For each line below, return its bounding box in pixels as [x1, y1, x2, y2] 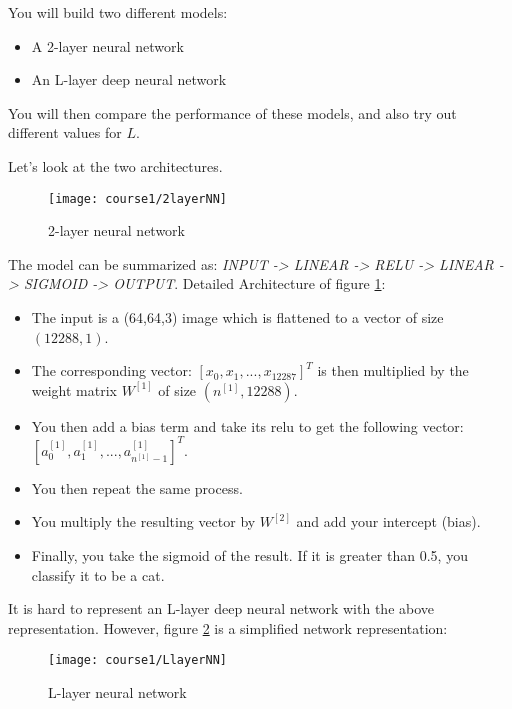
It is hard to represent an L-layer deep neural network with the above [8, 598, 435, 619]
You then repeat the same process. [31, 477, 243, 498]
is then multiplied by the [317, 360, 469, 381]
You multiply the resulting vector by [31, 511, 256, 532]
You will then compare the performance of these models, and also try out [8, 102, 457, 123]
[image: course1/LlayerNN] [48, 653, 227, 668]
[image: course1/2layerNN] [48, 191, 227, 206]
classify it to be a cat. [31, 564, 165, 585]
